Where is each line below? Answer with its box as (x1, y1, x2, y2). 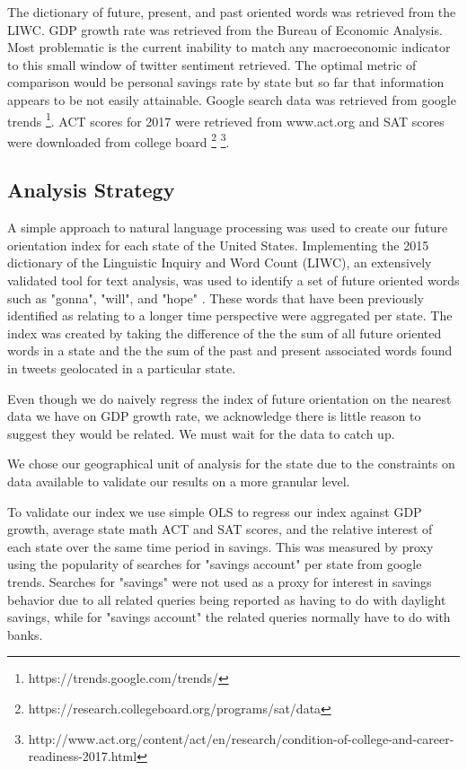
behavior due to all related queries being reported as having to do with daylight (7, 590, 446, 608)
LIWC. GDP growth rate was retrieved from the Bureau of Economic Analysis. (7, 20, 443, 39)
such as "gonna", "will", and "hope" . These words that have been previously (7, 288, 424, 307)
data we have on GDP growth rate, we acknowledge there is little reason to (7, 407, 421, 425)
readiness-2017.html (28, 747, 137, 766)
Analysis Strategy (7, 176, 175, 204)
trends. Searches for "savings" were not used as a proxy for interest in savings (7, 572, 432, 591)
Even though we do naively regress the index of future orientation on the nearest (7, 389, 452, 407)
